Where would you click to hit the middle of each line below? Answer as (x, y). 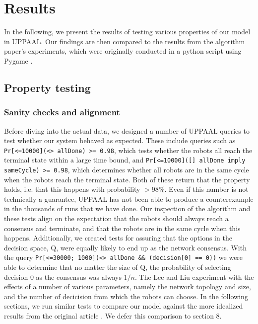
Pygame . (18, 60)
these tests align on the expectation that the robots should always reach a (116, 218)
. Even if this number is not (206, 189)
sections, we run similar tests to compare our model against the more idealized (124, 306)
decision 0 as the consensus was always (63, 277)
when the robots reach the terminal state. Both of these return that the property (127, 179)
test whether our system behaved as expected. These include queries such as (120, 140)
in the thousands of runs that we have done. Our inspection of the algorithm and (127, 208)
